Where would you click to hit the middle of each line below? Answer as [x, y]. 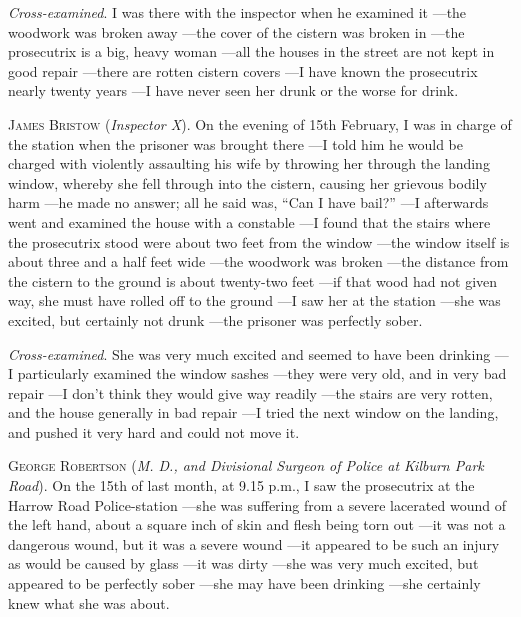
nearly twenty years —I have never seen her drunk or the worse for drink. [233, 90]
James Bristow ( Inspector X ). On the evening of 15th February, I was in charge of [260, 123]
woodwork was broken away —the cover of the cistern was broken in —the [236, 31]
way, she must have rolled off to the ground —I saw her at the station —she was [254, 300]
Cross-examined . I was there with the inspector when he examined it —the [237, 12]
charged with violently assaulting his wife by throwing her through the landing [249, 163]
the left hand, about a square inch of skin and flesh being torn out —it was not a [257, 524]
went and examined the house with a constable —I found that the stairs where [249, 221]
